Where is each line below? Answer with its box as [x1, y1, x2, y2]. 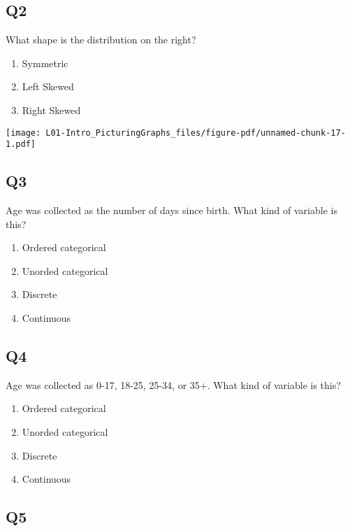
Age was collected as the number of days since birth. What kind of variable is [6, 203, 337, 218]
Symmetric [22, 55, 68, 70]
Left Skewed [22, 79, 74, 94]
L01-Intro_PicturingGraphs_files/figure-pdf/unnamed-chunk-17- [45, 127, 346, 138]
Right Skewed [22, 102, 81, 117]
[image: [6, 127, 41, 138]
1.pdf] [6, 139, 36, 150]
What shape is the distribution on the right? [6, 32, 196, 47]
